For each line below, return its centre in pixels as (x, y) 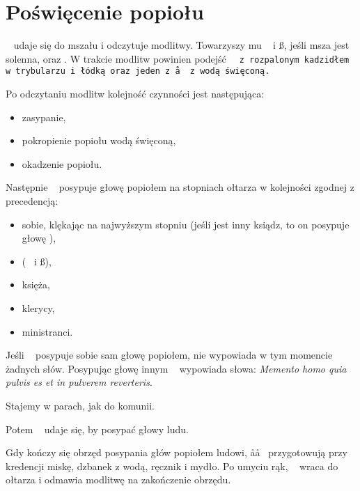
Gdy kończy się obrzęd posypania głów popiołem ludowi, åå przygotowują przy (177, 452)
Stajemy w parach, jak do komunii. (80, 405)
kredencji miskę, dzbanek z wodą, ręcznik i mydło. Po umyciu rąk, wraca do (172, 466)
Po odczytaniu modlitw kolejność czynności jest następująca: (135, 94)
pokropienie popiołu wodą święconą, (99, 140)
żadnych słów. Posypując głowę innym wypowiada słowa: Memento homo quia (176, 368)
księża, (36, 285)
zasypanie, (44, 117)
